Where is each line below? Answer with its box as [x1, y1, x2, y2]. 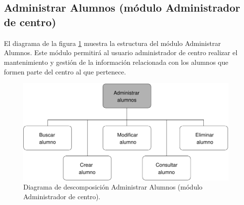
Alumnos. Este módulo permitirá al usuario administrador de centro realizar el [4, 47, 238, 58]
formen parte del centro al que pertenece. [4, 66, 126, 76]
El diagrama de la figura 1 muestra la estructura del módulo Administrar [4, 38, 221, 48]
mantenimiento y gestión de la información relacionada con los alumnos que [4, 57, 229, 67]
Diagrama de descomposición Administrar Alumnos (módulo [23, 182, 203, 192]
